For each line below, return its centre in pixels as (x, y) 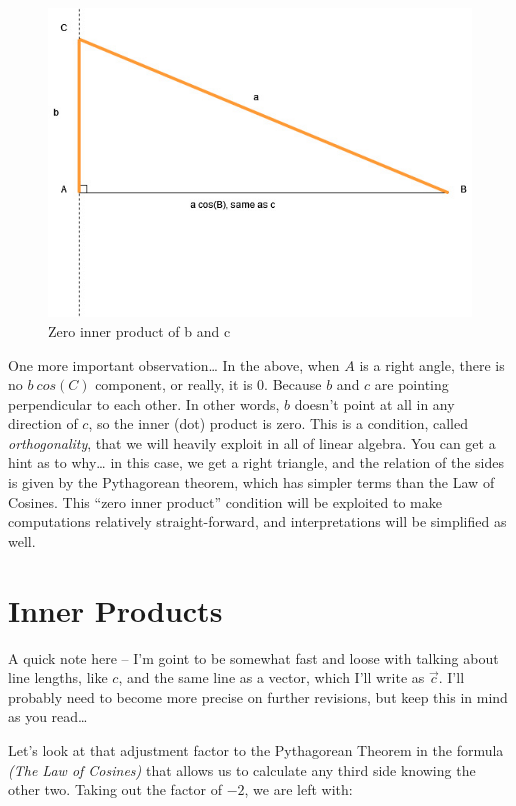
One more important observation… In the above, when (174, 364)
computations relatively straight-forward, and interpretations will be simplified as (257, 521)
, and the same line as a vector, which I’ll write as (271, 677)
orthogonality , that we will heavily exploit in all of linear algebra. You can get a (252, 442)
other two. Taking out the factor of (115, 789)
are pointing (411, 384)
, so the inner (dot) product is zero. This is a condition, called (278, 423)
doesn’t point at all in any (374, 403)
